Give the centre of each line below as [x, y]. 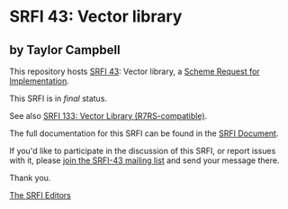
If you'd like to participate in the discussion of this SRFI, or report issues [143, 151]
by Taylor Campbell [65, 50]
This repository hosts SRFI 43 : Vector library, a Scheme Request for [135, 71]
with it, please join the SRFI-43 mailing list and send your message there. [144, 160]
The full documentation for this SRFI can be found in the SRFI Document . [144, 133]
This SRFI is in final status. [58, 98]
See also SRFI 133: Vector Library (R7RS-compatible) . [108, 116]
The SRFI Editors [40, 195]
